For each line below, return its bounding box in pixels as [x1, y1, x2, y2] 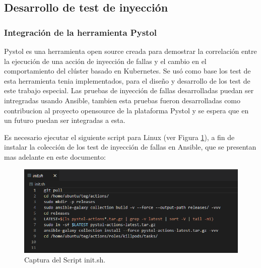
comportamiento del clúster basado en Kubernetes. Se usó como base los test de [4, 65, 251, 76]
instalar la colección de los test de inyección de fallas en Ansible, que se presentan [4, 142, 256, 152]
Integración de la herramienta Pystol [4, 26, 157, 38]
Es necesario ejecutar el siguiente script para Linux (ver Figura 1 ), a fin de [4, 131, 235, 142]
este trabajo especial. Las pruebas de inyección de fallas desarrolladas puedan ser [4, 85, 254, 96]
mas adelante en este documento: [4, 151, 106, 162]
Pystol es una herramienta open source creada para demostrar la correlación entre [4, 46, 257, 56]
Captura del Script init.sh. [24, 254, 106, 265]
